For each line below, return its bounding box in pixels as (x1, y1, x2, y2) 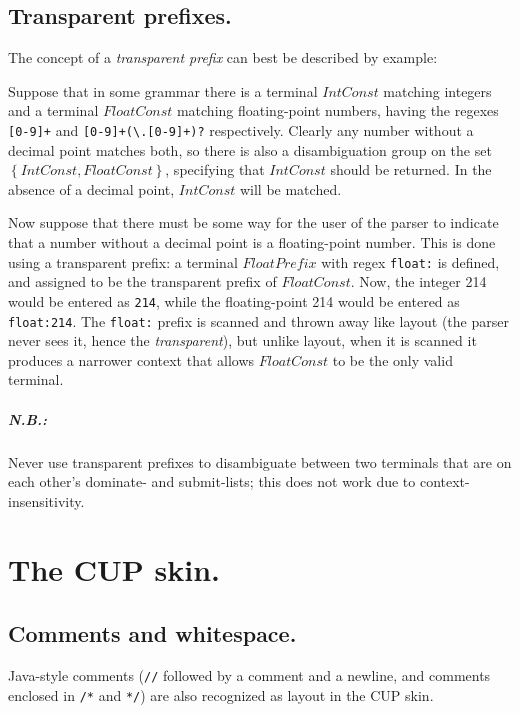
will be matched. (239, 178, 342, 199)
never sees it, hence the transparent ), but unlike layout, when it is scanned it (8, 330, 477, 351)
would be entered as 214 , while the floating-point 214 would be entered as (8, 290, 460, 311)
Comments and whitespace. (8, 618, 297, 649)
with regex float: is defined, (321, 251, 500, 272)
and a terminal (8, 100, 99, 121)
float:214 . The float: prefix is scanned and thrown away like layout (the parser (8, 310, 509, 331)
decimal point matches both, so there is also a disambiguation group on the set (8, 139, 492, 160)
